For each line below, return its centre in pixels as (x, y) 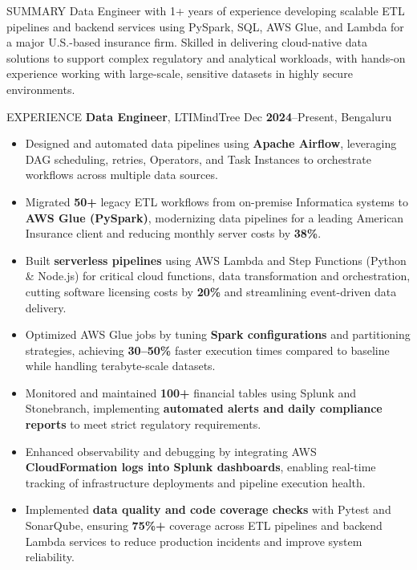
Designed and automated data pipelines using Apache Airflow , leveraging (211, 143)
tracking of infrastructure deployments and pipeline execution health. (195, 482)
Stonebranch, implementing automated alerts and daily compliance (204, 408)
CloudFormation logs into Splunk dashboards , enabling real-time (200, 467)
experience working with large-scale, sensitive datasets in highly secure (180, 73)
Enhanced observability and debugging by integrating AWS (171, 451)
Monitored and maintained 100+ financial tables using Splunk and (191, 392)
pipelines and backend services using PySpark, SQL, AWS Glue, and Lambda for (205, 26)
